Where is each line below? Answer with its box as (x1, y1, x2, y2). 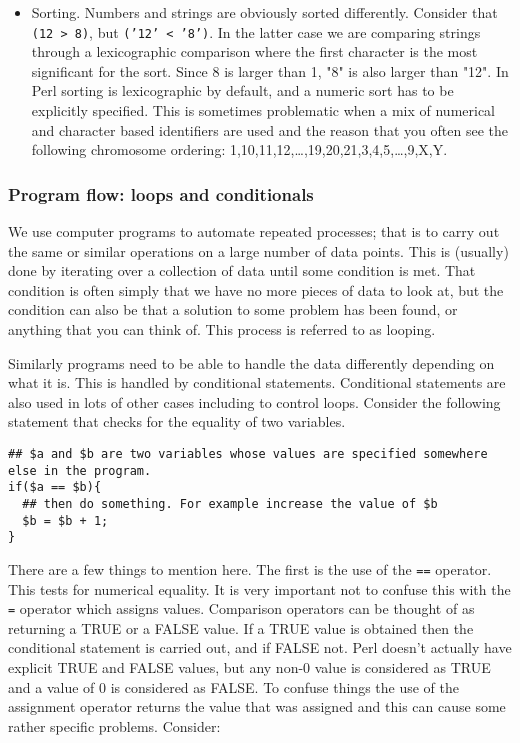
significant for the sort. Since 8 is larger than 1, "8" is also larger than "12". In (31, 60, 509, 81)
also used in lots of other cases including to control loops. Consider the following (8, 391, 501, 412)
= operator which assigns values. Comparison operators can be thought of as (8, 598, 475, 619)
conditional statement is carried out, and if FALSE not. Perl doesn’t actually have (8, 637, 512, 658)
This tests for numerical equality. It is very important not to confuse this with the (8, 578, 511, 599)
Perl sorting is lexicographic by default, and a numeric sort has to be (31, 80, 454, 101)
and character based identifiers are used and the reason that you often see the (31, 119, 508, 140)
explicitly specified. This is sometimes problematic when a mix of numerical (31, 100, 495, 121)
